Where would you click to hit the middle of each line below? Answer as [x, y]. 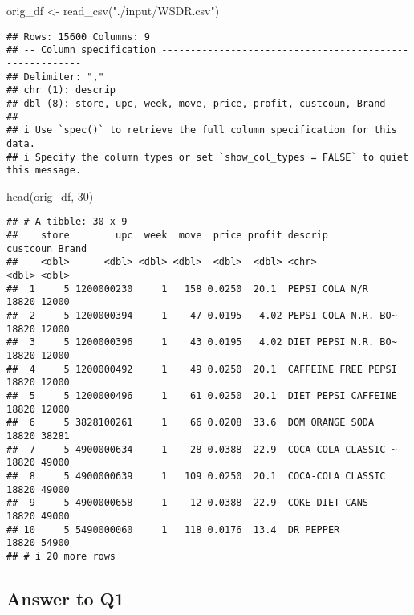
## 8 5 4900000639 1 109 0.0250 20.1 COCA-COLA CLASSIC [196, 476]
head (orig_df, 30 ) [50, 195]
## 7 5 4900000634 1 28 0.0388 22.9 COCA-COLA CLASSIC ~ [202, 449]
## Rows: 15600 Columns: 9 [78, 37]
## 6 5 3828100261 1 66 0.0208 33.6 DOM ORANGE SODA [191, 423]
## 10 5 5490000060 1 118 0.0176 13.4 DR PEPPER [173, 529]
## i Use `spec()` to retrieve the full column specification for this [202, 130]
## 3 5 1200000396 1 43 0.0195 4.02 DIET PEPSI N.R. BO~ [202, 342]
